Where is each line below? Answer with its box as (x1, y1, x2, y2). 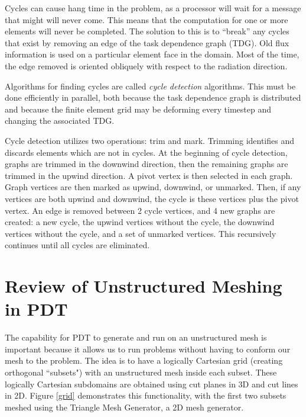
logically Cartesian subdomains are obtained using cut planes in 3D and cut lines (5, 377, 298, 390)
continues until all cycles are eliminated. (5, 239, 150, 251)
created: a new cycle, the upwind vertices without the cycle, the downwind (5, 216, 275, 228)
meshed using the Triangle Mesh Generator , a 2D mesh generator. (5, 400, 244, 413)
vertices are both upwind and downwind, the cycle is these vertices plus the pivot (5, 192, 299, 204)
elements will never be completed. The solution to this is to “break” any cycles (5, 25, 289, 37)
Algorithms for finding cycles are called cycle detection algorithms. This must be (5, 79, 296, 92)
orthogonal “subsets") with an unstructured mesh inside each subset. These (5, 365, 277, 378)
